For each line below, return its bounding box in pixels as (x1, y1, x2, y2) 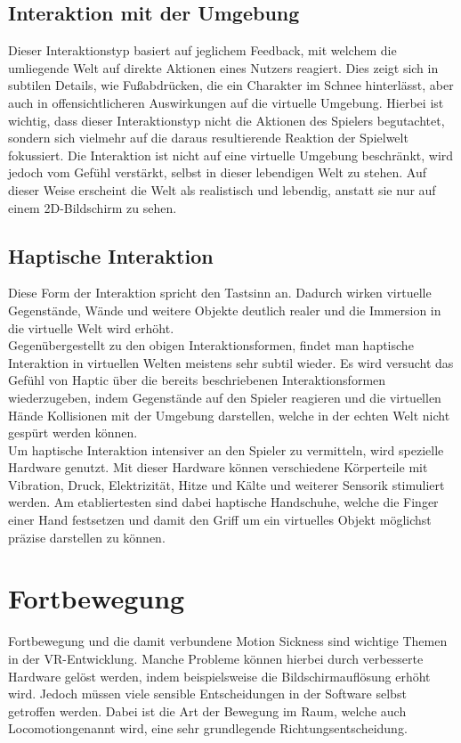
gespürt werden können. (8, 423, 138, 442)
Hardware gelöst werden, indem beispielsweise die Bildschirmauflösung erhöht (8, 666, 431, 685)
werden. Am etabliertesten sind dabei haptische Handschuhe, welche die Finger (8, 493, 439, 511)
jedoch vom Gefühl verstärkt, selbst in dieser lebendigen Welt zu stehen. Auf (8, 163, 426, 182)
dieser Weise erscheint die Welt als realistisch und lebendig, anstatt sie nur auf (8, 180, 436, 199)
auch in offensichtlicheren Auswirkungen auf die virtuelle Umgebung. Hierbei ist (8, 93, 444, 111)
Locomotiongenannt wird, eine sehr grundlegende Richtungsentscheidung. (8, 719, 408, 738)
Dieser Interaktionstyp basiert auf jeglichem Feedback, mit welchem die (8, 41, 397, 60)
